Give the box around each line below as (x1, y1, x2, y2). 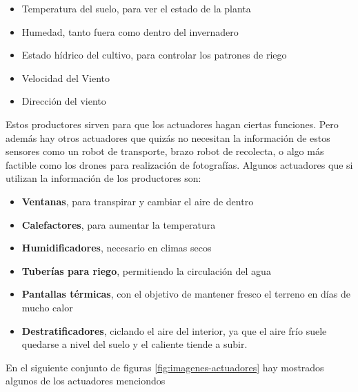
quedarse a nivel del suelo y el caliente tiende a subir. (21, 337, 248, 351)
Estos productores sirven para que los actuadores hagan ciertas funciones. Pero (6, 116, 339, 131)
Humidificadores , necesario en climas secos (21, 240, 212, 255)
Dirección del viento (21, 94, 106, 108)
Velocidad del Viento (21, 70, 110, 85)
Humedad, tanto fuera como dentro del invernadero (21, 24, 239, 39)
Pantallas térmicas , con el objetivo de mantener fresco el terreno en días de (21, 287, 350, 301)
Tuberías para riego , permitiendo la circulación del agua (21, 263, 271, 278)
